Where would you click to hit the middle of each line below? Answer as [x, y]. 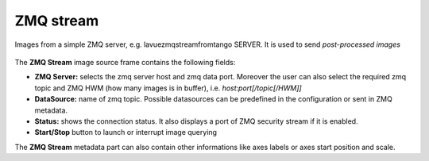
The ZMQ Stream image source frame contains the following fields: [125, 62]
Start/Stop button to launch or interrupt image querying [126, 132]
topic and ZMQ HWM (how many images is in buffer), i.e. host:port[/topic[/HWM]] [168, 88]
